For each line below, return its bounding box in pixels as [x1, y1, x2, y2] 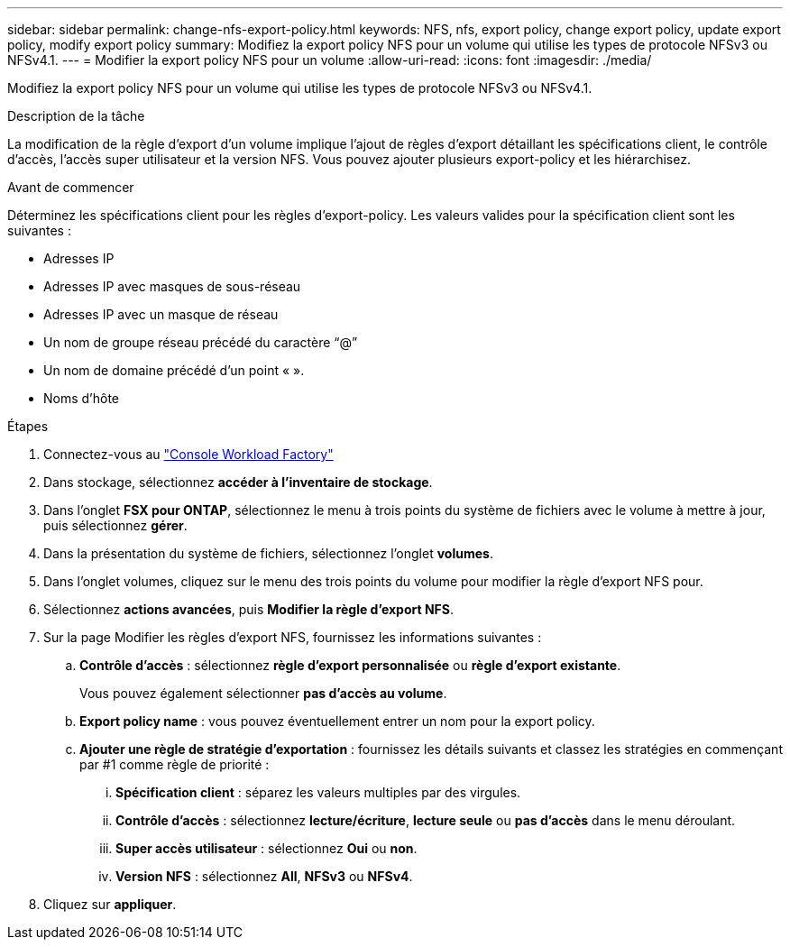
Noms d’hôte [43, 391, 120, 406]
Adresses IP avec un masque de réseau [43, 307, 279, 322]
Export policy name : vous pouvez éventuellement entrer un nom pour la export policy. [79, 713, 595, 729]
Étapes [7, 418, 49, 434]
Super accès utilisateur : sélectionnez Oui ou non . [115, 841, 418, 856]
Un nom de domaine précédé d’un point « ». [43, 363, 305, 378]
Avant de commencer [7, 179, 134, 195]
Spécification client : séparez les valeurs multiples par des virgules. [115, 785, 521, 800]
